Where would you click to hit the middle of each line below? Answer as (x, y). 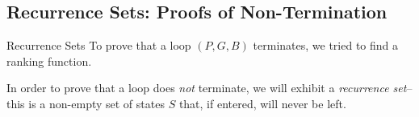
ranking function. (49, 61)
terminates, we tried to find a (326, 45)
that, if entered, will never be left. (262, 103)
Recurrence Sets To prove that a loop (99, 45)
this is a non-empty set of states (86, 103)
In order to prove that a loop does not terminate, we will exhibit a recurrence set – (209, 88)
